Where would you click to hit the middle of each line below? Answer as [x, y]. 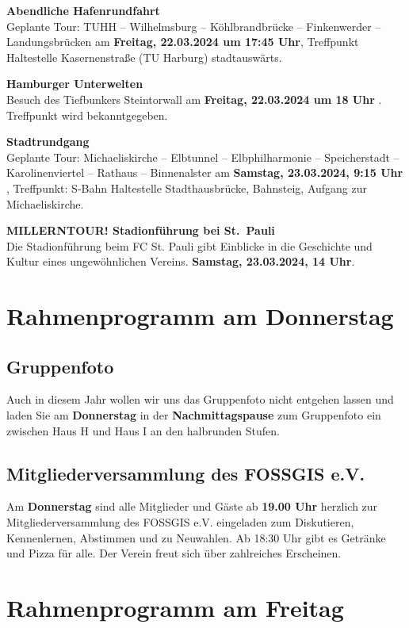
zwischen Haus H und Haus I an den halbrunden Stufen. [143, 430]
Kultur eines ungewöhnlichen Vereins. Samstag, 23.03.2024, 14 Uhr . [181, 261]
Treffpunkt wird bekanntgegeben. [87, 115]
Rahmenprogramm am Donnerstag [200, 316]
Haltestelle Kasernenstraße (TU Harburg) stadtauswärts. [144, 57]
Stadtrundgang [48, 142]
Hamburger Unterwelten [75, 84]
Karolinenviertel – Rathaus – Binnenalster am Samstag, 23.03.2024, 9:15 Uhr [205, 172]
